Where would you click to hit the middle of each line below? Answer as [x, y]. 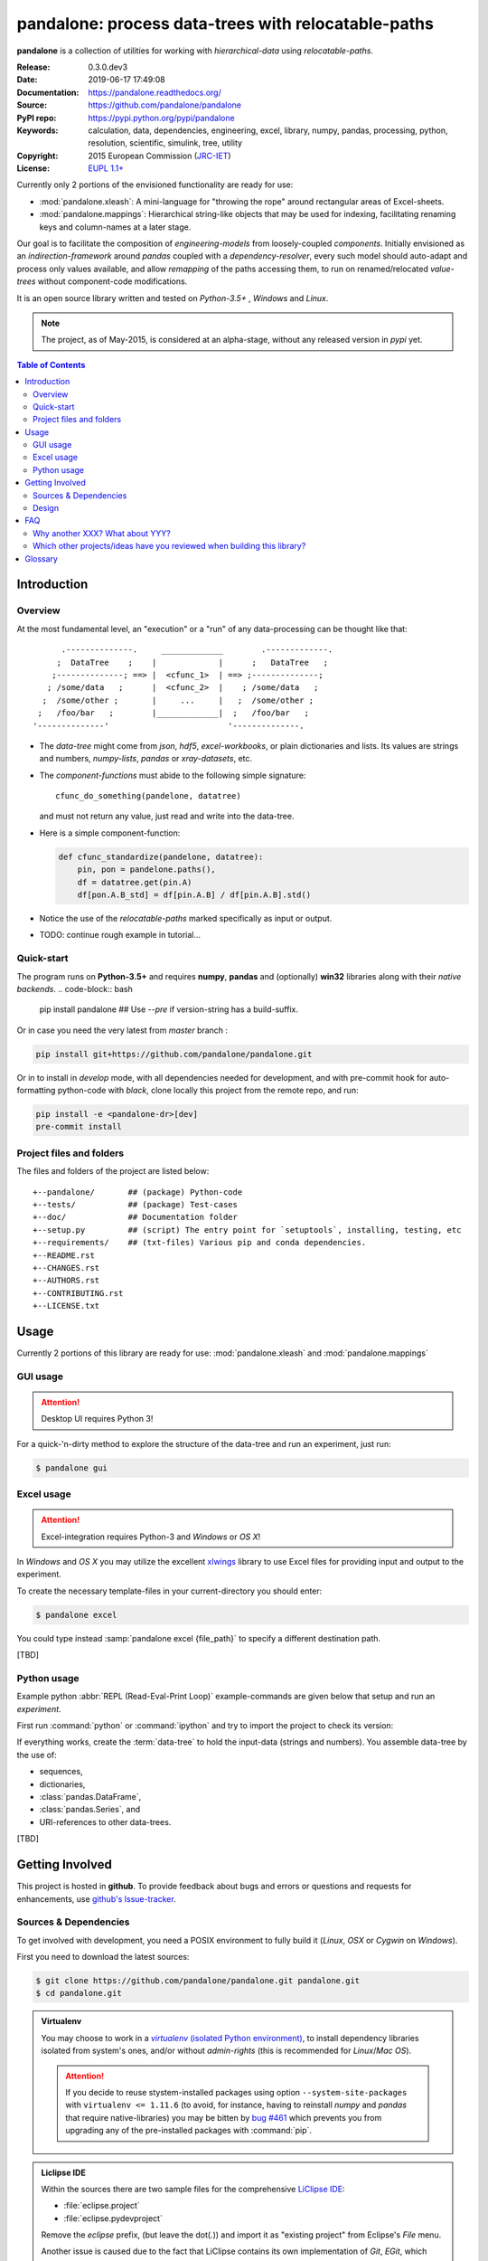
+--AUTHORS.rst [66, 1281]
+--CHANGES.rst [66, 1268]
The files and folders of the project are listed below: [113, 1171]
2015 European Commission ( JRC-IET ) [160, 156]
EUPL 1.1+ [106, 168]
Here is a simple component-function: [110, 833]
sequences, [61, 1772]
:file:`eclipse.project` [102, 2206]
